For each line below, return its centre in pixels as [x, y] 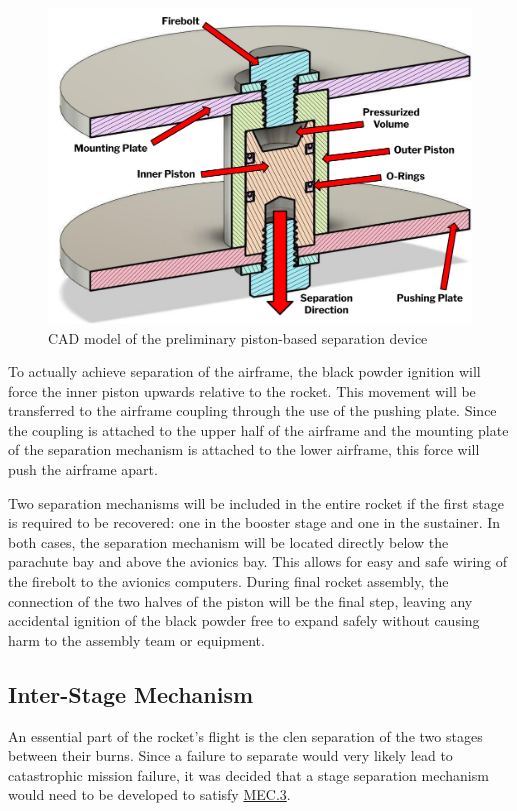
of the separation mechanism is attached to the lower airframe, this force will [244, 449]
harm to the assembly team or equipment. [136, 639]
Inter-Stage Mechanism [131, 693]
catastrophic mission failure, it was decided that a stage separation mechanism [248, 774]
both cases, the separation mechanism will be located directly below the [228, 541]
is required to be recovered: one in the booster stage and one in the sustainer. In [254, 522]
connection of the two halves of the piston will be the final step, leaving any [240, 600]
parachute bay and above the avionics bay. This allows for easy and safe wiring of [258, 561]
